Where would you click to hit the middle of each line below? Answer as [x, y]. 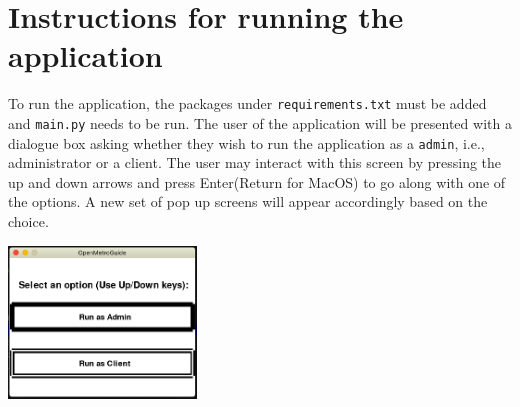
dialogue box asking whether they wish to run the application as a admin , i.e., [246, 142]
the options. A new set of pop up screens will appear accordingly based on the [248, 201]
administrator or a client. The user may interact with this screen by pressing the [255, 162]
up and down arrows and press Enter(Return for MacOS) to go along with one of [257, 181]
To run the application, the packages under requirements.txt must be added [247, 103]
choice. [28, 221]
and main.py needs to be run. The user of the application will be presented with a [260, 122]
